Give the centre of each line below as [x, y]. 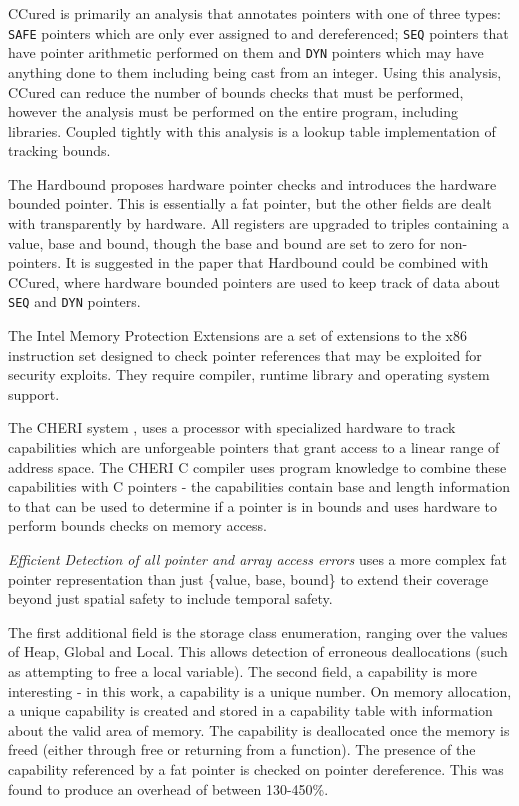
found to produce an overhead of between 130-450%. [168, 788]
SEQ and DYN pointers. [74, 301]
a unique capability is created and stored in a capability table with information [250, 710]
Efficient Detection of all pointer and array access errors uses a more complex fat [257, 559]
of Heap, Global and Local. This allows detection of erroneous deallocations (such [258, 651]
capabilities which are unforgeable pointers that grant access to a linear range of [254, 447]
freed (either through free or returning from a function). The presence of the [242, 749]
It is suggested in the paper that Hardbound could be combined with [277, 262]
